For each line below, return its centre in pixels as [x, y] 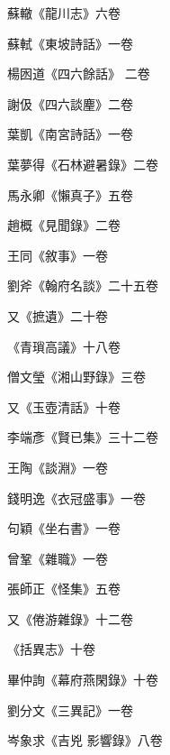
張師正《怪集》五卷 [64, 589]
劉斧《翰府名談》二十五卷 [83, 285]
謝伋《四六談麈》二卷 [70, 103]
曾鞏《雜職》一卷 [58, 558]
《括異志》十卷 [51, 649]
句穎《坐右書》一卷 [64, 528]
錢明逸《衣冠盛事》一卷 [76, 497]
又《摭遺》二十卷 [58, 315]
